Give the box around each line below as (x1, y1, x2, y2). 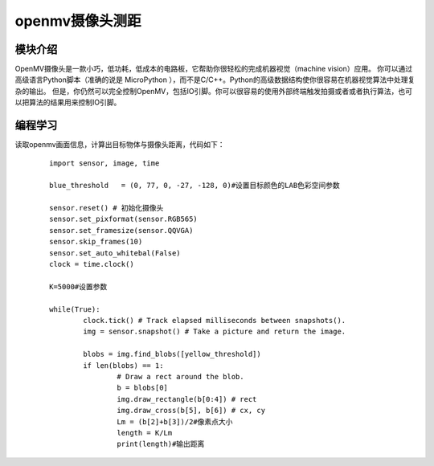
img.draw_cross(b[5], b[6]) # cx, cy (117, 406, 265, 415)
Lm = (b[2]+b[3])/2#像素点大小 (117, 417, 233, 426)
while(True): (49, 305, 100, 313)
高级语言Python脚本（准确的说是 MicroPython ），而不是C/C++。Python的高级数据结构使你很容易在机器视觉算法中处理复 (14, 75, 416, 84)
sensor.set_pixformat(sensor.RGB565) (49, 215, 199, 224)
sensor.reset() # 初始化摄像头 (49, 203, 164, 213)
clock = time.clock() (49, 260, 134, 269)
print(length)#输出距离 (117, 439, 205, 449)
